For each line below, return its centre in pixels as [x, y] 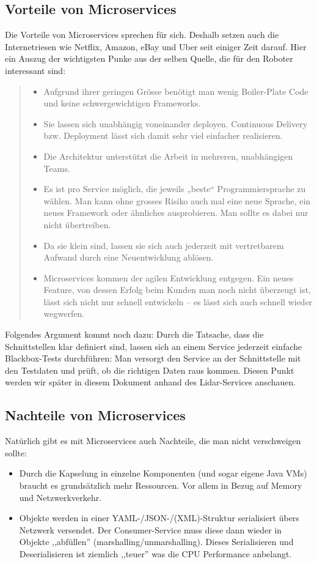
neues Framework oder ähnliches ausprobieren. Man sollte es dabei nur [176, 213]
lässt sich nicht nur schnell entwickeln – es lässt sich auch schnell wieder [178, 301]
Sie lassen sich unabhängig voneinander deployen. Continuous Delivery [176, 123]
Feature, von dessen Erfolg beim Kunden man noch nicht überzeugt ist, [177, 290]
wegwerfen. [64, 314]
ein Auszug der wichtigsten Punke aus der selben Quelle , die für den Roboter [149, 58]
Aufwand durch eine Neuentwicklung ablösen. [129, 257]
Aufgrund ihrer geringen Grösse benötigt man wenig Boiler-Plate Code [176, 91]
